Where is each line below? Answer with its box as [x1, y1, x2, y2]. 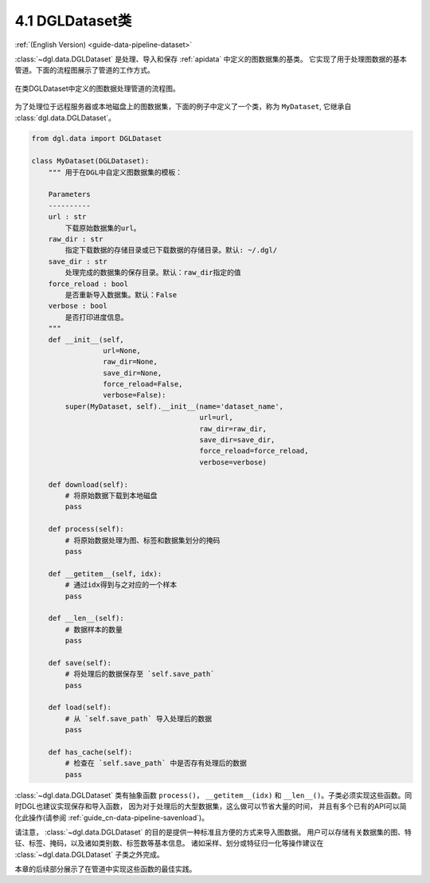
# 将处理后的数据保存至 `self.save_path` [64, 669, 215, 679]
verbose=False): [102, 390, 166, 400]
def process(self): [48, 524, 125, 534]
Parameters [48, 190, 91, 199]
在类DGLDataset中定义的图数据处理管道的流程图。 [14, 84, 181, 93]
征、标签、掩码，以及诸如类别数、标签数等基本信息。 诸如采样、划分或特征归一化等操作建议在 [14, 838, 324, 848]
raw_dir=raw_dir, [199, 424, 267, 434]
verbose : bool [48, 301, 107, 311]
